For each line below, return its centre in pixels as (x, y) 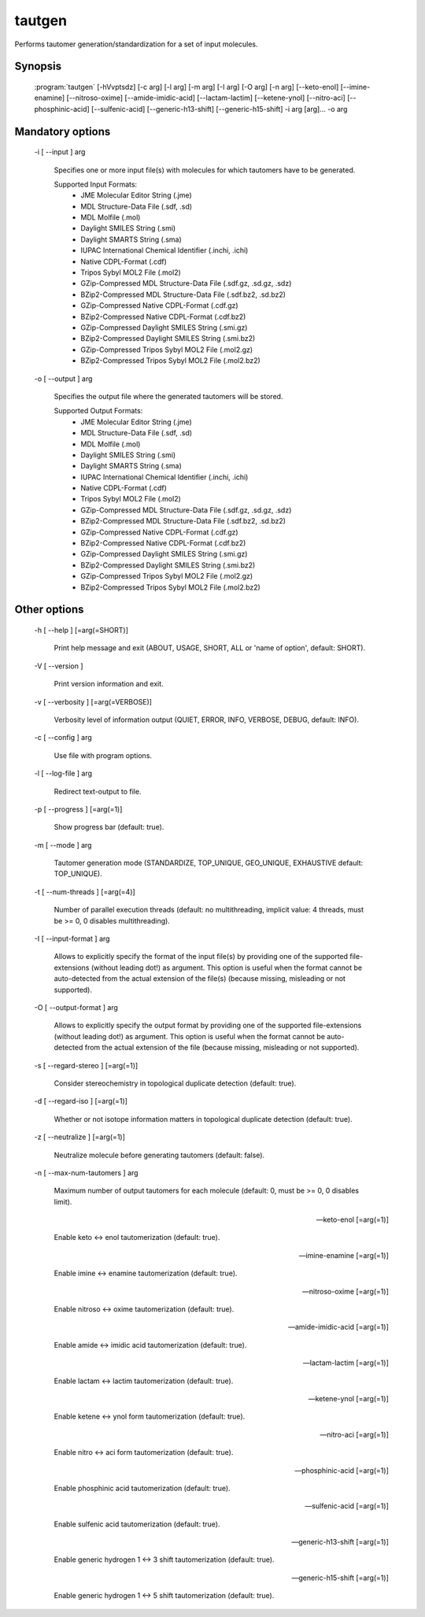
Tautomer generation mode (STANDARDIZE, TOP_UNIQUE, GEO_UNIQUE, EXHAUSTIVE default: (209, 863)
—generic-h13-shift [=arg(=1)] (340, 1542)
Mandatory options (63, 131)
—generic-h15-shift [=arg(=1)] (340, 1578)
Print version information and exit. (109, 684)
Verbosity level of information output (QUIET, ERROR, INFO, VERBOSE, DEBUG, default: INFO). (207, 720)
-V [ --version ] (59, 666)
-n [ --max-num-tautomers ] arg (86, 1172)
